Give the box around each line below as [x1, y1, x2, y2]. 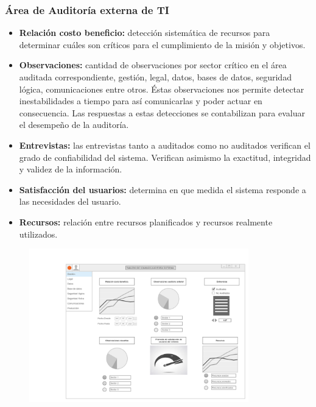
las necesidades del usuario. [19, 195, 121, 208]
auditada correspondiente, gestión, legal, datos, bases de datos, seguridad [19, 71, 292, 83]
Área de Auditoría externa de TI [5, 2, 169, 17]
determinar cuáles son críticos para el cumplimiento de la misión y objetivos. [19, 38, 306, 51]
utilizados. [19, 227, 58, 240]
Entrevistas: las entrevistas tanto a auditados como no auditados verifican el [19, 138, 311, 151]
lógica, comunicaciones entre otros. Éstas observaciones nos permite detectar [19, 82, 304, 95]
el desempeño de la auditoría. [19, 118, 129, 131]
